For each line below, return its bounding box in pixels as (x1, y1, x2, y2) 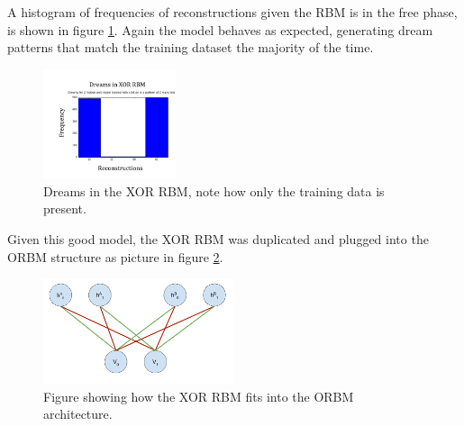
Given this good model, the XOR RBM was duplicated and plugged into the (7, 230, 429, 249)
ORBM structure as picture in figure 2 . (7, 247, 223, 266)
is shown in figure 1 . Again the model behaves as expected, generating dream (7, 20, 433, 39)
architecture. (43, 404, 113, 423)
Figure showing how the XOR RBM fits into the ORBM (43, 386, 354, 405)
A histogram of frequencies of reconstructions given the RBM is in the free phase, (7, 3, 458, 21)
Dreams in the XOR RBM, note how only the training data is (43, 181, 385, 200)
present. (43, 199, 86, 218)
